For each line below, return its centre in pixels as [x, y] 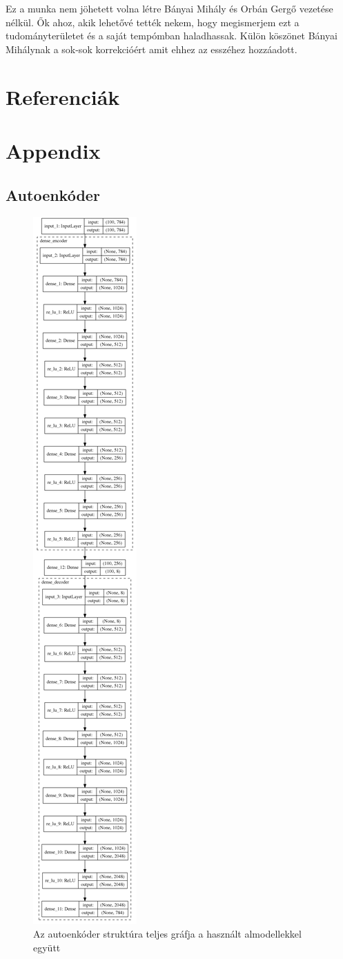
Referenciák [63, 96]
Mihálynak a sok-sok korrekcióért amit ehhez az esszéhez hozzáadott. [151, 49]
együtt [47, 947]
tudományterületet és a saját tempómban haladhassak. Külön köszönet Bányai [171, 36]
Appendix [53, 150]
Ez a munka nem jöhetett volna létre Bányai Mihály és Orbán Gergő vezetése [169, 8]
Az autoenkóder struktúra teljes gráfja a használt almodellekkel [167, 933]
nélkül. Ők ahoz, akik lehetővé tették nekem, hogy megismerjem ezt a [153, 22]
